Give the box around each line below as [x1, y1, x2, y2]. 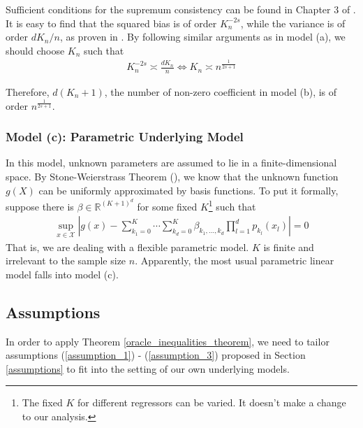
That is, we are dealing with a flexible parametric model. [6, 239, 249, 254]
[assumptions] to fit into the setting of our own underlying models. [6, 361, 290, 376]
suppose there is [6, 199, 74, 213]
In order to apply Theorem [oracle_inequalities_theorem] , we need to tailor [6, 334, 329, 348]
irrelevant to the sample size [6, 253, 126, 268]
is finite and [263, 239, 314, 254]
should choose [6, 43, 65, 57]
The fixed [22, 395, 63, 410]
